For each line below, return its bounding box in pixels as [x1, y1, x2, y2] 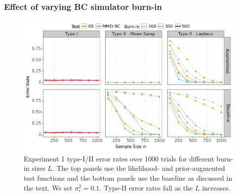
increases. [202, 182, 231, 193]
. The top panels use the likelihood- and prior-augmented [52, 163, 225, 173]
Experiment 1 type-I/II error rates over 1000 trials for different [24, 153, 214, 163]
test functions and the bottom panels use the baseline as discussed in [24, 173, 233, 183]
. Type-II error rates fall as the [99, 182, 193, 193]
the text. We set [24, 182, 73, 193]
